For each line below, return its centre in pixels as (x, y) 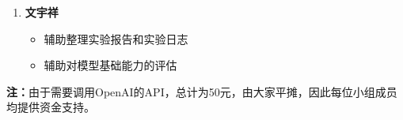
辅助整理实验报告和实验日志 (116, 38)
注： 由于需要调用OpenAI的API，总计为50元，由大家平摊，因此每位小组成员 (202, 91)
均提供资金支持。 (51, 107)
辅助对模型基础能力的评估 (110, 65)
